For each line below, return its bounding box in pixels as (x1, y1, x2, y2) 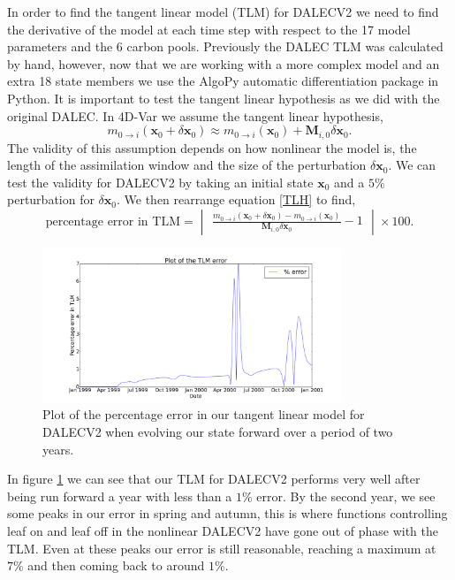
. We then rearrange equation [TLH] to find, (117, 190, 356, 209)
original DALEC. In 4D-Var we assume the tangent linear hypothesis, (7, 106, 383, 125)
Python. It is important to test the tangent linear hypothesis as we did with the (7, 88, 440, 107)
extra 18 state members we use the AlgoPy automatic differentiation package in (7, 72, 439, 90)
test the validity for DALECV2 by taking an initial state (7, 172, 314, 191)
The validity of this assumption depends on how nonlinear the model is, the (7, 138, 417, 156)
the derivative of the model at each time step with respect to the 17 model (7, 19, 411, 38)
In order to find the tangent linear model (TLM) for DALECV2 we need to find (7, 3, 439, 20)
